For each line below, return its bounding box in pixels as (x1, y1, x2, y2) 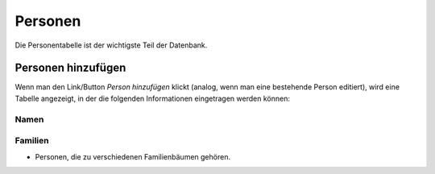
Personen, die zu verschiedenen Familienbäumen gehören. (35, 151, 231, 161)
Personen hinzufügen (14, 61, 126, 75)
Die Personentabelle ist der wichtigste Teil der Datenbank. (14, 40, 208, 50)
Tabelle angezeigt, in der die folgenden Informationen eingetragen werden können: (14, 93, 290, 103)
